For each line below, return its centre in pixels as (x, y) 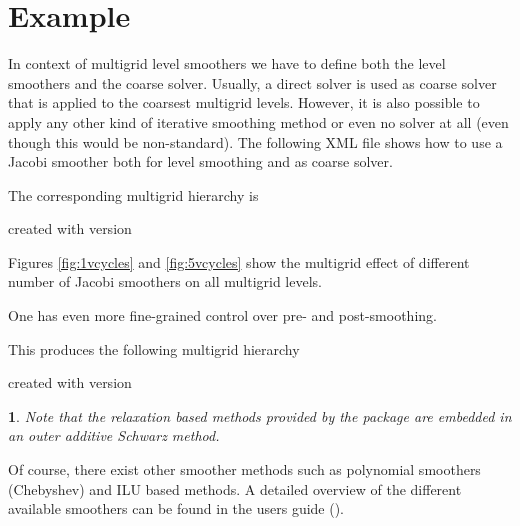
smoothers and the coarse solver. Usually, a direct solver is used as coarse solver (252, 82)
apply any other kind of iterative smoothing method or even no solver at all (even (258, 121)
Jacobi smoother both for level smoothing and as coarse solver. (200, 161)
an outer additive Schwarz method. (114, 435)
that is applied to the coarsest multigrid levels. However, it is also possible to (244, 102)
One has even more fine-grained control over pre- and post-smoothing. (222, 315)
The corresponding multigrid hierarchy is (133, 194)
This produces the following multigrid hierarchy (154, 348)
